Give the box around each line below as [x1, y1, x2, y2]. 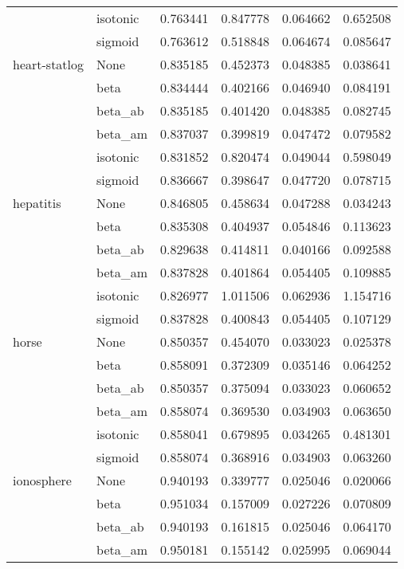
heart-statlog [13, 55, 84, 73]
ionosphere [13, 471, 72, 489]
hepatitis [13, 194, 61, 212]
